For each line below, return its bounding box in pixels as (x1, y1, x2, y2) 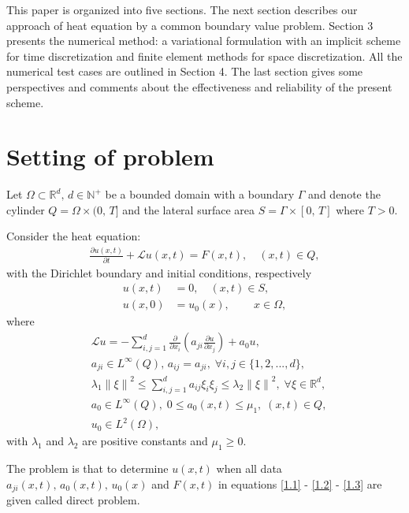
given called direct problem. (6, 492, 140, 508)
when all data (216, 460, 282, 477)
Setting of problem (6, 140, 214, 173)
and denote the (308, 186, 381, 203)
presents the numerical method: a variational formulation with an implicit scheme (6, 32, 401, 49)
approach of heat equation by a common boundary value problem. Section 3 (6, 17, 374, 33)
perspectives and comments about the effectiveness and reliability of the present (6, 78, 392, 95)
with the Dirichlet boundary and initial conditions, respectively (6, 264, 312, 281)
